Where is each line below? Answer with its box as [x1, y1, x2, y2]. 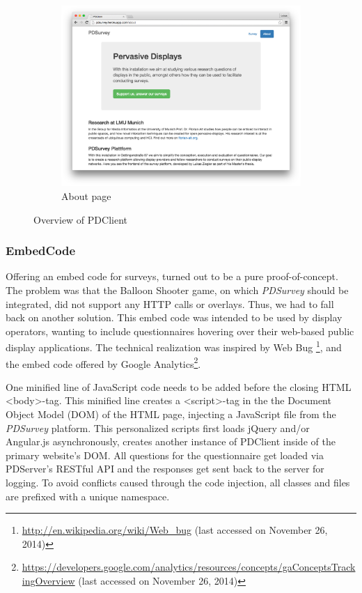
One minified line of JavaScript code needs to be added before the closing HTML [6, 379, 352, 394]
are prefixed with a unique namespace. [6, 488, 170, 503]
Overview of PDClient [33, 212, 127, 226]
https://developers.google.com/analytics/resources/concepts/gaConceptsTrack [22, 560, 356, 574]
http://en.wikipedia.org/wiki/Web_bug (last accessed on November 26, [22, 523, 328, 537]
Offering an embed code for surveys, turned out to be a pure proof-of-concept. [6, 269, 338, 284]
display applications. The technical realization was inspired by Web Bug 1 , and [6, 338, 342, 354]
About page [61, 188, 111, 203]
